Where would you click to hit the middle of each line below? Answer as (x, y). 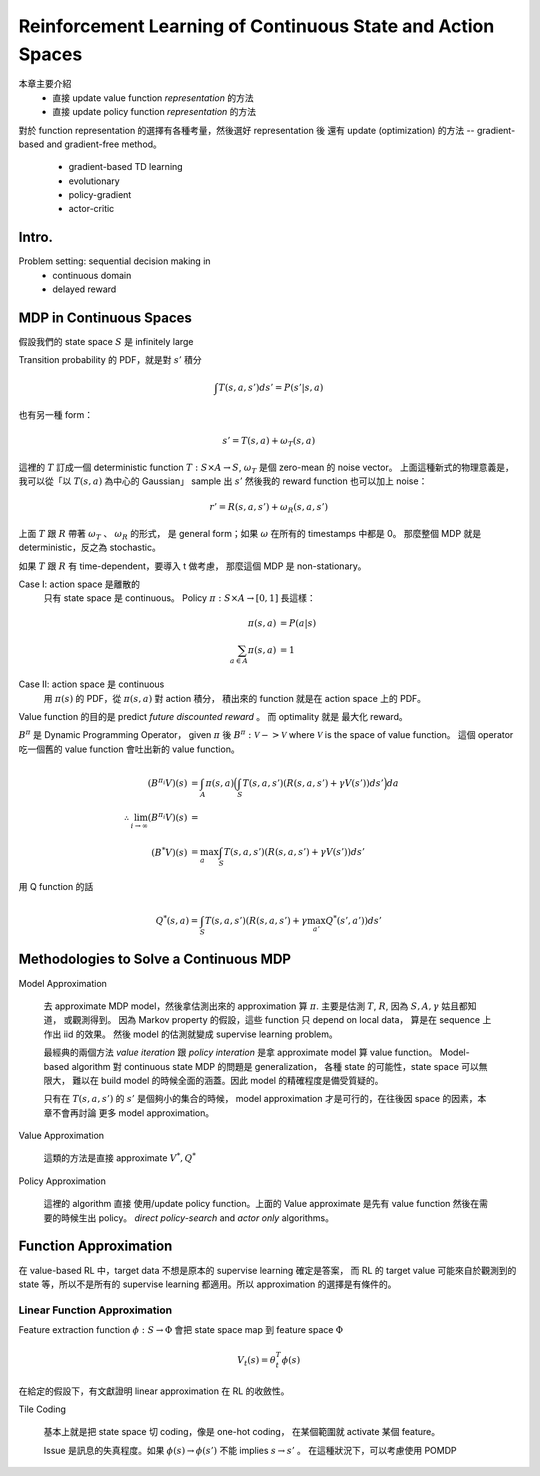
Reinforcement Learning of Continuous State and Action (256, 26)
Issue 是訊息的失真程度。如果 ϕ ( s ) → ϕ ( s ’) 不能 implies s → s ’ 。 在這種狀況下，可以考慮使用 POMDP (250, 1450)
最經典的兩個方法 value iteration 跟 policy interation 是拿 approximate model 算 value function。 (240, 1052)
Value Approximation (61, 1136)
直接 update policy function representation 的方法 (154, 112)
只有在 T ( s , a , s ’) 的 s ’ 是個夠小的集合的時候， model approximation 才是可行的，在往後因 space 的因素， (260, 1099)
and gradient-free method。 (104, 144)
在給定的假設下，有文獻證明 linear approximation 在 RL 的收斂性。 (154, 1391)
